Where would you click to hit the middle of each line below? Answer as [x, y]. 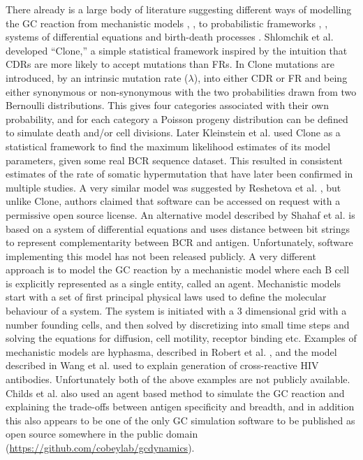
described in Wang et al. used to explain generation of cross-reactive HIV [162, 365]
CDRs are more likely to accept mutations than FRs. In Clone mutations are [170, 64]
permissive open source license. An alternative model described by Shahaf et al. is [180, 214]
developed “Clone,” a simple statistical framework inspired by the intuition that [177, 50]
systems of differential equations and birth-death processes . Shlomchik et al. [170, 37]
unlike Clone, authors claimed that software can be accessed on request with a [173, 201]
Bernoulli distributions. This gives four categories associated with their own [167, 105]
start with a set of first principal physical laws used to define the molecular [166, 297]
